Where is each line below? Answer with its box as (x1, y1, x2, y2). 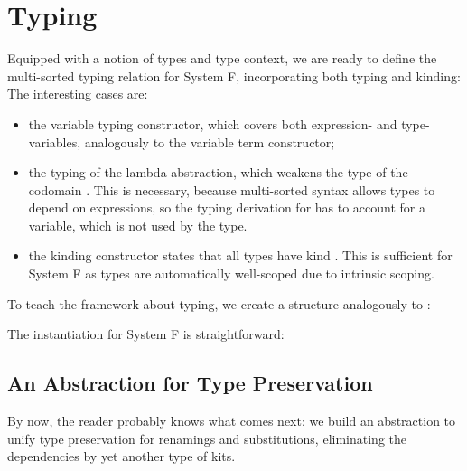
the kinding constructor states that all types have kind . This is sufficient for (28, 246, 453, 265)
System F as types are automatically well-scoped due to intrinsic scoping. (28, 264, 434, 283)
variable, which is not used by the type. (28, 215, 248, 234)
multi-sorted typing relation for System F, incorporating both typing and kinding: (7, 66, 461, 85)
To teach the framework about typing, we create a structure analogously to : (7, 294, 431, 313)
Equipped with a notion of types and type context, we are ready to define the (7, 49, 437, 68)
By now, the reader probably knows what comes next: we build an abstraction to (7, 411, 456, 430)
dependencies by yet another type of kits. (7, 447, 236, 466)
